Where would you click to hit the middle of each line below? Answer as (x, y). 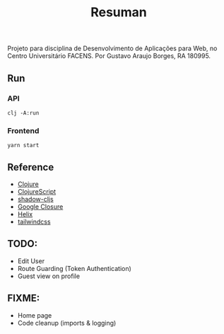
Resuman (119, 12)
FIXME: (24, 298)
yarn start (23, 146)
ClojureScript (37, 191)
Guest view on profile (48, 276)
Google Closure (40, 207)
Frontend (23, 130)
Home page (35, 315)
